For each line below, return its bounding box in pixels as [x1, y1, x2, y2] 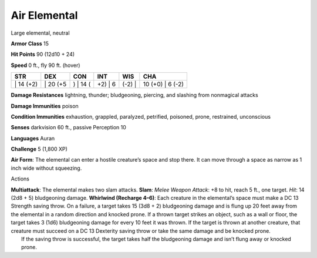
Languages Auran [11, 135, 55, 142]
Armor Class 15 [11, 40, 49, 47]
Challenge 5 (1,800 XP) [11, 146, 68, 153]
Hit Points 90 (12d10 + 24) [11, 51, 75, 58]
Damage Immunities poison [11, 102, 79, 109]
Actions [11, 175, 29, 182]
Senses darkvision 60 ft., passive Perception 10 [11, 124, 126, 131]
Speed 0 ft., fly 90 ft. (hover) [11, 62, 80, 69]
